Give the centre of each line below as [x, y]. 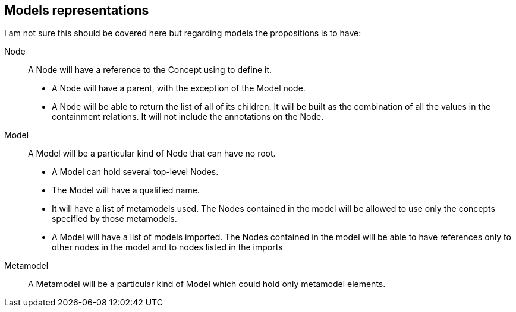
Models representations [77, 10]
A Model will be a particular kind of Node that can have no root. [152, 154]
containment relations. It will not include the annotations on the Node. [188, 117]
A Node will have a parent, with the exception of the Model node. [179, 88]
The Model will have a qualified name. [126, 190]
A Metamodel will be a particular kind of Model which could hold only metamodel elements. [207, 284]
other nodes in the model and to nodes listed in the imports [167, 247]
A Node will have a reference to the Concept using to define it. [150, 70]
